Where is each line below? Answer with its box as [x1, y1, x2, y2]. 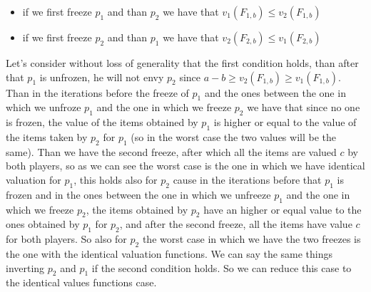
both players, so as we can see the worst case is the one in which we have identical [6, 158, 365, 173]
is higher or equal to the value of [213, 115, 357, 130]
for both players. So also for [6, 231, 127, 246]
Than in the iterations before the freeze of [6, 85, 189, 100]
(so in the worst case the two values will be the [131, 129, 336, 144]
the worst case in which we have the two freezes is [142, 231, 361, 246]
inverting [6, 260, 45, 275]
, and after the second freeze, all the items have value [119, 217, 352, 231]
